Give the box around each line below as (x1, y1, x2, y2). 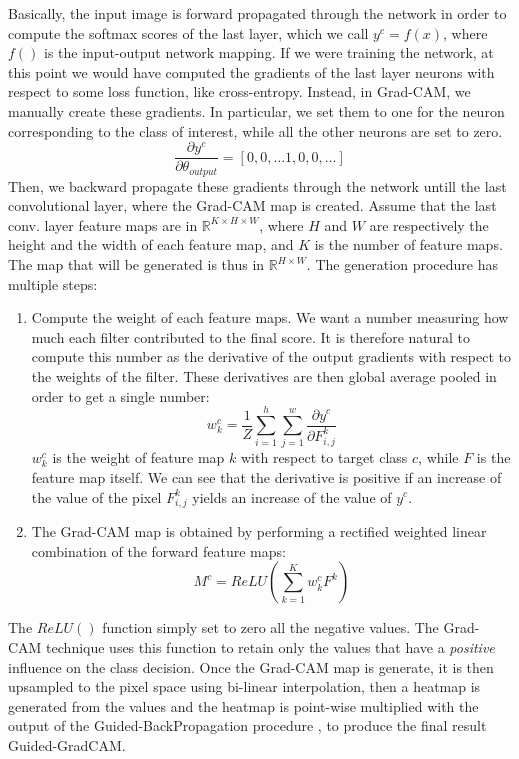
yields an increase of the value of (192, 486, 392, 507)
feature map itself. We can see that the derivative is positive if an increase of (31, 466, 502, 487)
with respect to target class (241, 447, 408, 468)
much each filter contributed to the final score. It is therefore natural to (31, 326, 471, 347)
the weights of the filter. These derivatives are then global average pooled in (31, 366, 497, 387)
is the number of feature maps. (314, 234, 503, 255)
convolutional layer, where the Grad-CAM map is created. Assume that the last (8, 195, 497, 216)
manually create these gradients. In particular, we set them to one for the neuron (8, 100, 505, 121)
